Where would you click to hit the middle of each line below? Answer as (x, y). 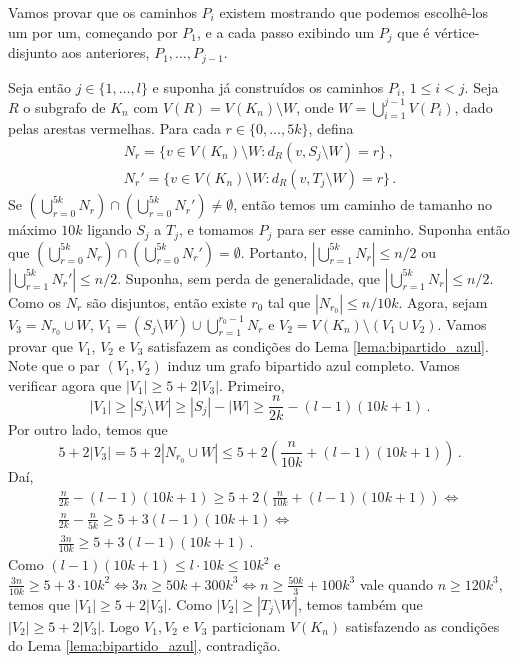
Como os (34, 301)
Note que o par (54, 365)
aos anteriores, (105, 52)
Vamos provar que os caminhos (102, 12)
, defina (331, 128)
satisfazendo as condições (422, 625)
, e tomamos (216, 229)
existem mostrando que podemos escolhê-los (354, 12)
